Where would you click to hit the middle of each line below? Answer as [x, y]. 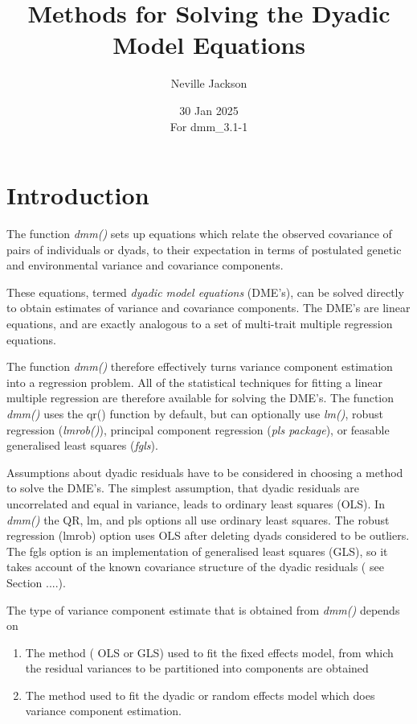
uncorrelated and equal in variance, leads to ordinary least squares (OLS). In [196, 503]
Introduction [78, 195]
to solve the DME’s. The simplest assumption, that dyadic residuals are [183, 488]
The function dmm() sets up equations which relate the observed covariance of [199, 234]
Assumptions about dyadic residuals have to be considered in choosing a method [205, 472]
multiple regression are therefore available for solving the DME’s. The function [200, 398]
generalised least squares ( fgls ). [82, 445]
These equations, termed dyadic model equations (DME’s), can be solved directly [205, 292]
